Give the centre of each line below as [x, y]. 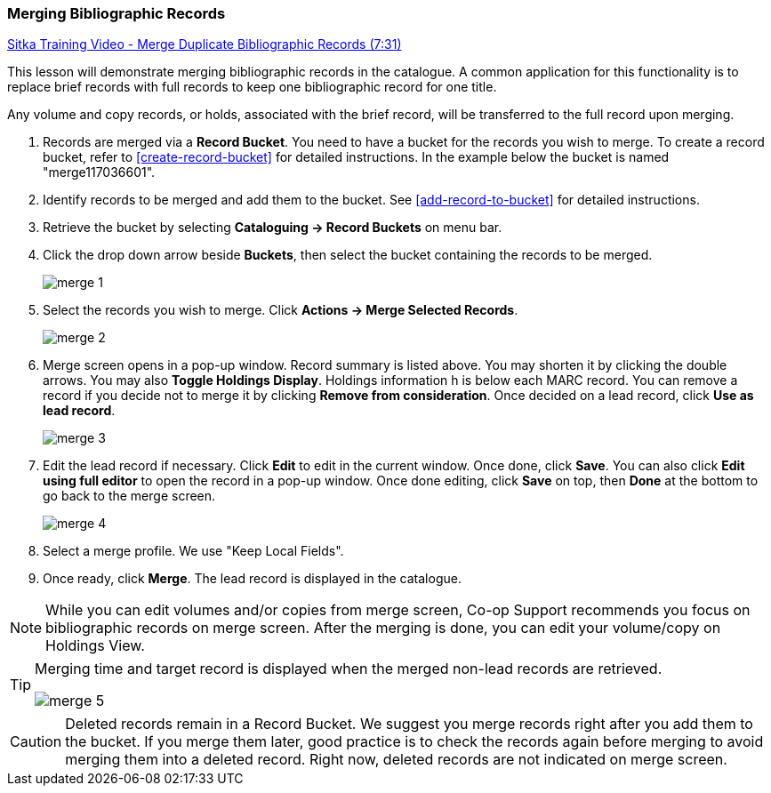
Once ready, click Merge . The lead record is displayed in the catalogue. [252, 579]
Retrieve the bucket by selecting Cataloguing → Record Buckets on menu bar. [273, 228]
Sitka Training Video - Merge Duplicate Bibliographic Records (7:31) [205, 44]
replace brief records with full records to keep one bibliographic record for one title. [252, 87]
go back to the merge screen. [129, 496]
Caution [36, 742]
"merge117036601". [99, 172]
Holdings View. [95, 646]
